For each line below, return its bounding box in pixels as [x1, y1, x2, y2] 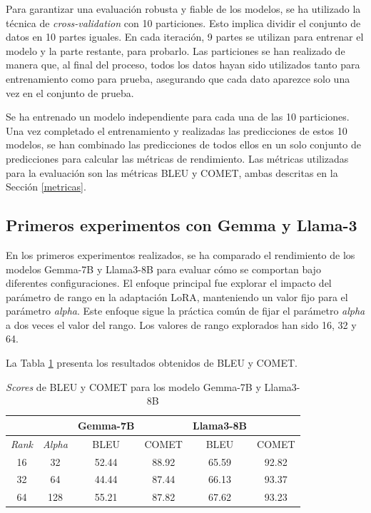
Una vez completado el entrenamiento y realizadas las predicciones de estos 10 [6, 123, 347, 138]
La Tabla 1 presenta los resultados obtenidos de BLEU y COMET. [6, 355, 298, 370]
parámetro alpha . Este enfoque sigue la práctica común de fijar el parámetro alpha [6, 303, 365, 318]
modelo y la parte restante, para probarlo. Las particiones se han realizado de [6, 43, 345, 58]
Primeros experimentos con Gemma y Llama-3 [6, 214, 357, 236]
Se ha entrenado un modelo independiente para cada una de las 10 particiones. [6, 109, 350, 124]
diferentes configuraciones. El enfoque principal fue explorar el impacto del [6, 275, 332, 290]
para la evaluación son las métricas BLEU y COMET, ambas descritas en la [6, 165, 338, 180]
